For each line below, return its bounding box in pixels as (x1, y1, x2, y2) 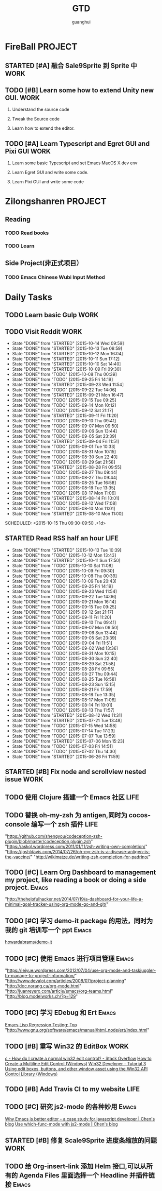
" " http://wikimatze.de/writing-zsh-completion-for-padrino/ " (30, 854, 151, 860)
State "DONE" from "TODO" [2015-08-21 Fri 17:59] (12, 686, 113, 692)
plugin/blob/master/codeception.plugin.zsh (5, 839, 91, 845)
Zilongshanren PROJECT (5, 196, 107, 207)
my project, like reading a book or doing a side (5, 876, 147, 884)
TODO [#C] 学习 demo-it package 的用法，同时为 (5, 916, 153, 925)
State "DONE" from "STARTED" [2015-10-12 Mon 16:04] (12, 351, 123, 357)
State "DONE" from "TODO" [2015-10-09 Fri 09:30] (12, 568, 115, 573)
